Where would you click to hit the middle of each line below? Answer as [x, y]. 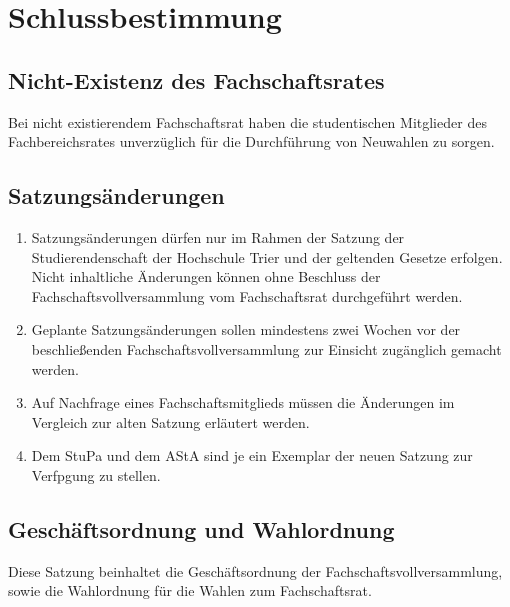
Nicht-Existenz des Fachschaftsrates [196, 79]
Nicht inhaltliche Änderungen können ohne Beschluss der [206, 276]
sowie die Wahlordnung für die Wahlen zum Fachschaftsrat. [190, 590]
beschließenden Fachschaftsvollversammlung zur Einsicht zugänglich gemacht [266, 348]
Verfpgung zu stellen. [96, 474]
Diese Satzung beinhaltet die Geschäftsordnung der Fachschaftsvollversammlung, [255, 570]
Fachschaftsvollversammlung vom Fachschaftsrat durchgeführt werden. [247, 295]
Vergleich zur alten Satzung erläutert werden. [170, 421]
